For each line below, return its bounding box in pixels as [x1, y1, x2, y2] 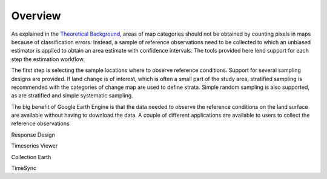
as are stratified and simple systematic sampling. [11, 92, 133, 99]
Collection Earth [11, 153, 51, 160]
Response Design [11, 131, 55, 138]
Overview [11, 9, 61, 22]
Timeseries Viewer [11, 142, 58, 149]
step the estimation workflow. [11, 55, 85, 63]
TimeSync [11, 164, 36, 172]
